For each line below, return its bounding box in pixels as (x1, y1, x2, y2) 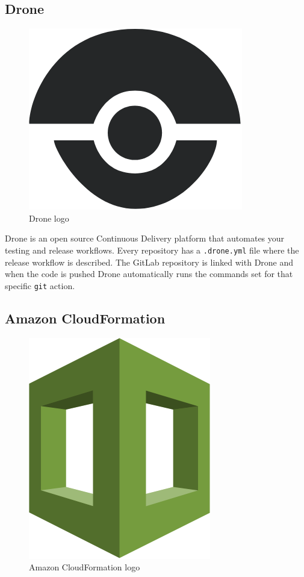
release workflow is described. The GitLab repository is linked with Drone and (5, 255, 294, 268)
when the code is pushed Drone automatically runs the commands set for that (5, 267, 293, 280)
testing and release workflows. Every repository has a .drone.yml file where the (5, 243, 299, 256)
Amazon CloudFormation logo (29, 561, 140, 573)
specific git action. (5, 279, 75, 292)
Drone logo (29, 211, 69, 224)
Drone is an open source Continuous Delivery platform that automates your (5, 232, 285, 245)
